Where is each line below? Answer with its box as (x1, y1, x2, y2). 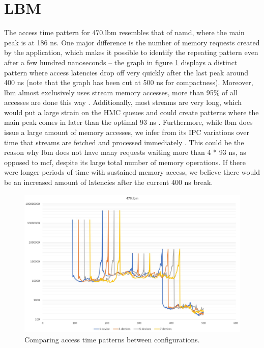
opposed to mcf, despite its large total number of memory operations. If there (4, 156, 246, 167)
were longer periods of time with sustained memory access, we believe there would (4, 167, 260, 177)
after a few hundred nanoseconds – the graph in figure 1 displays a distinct (4, 57, 238, 67)
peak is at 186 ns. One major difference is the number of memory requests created (4, 37, 260, 47)
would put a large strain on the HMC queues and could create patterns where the (4, 106, 259, 117)
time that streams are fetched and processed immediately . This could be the (4, 137, 244, 147)
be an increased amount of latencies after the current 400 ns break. (4, 177, 213, 188)
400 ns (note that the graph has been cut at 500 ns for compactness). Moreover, (4, 77, 253, 88)
